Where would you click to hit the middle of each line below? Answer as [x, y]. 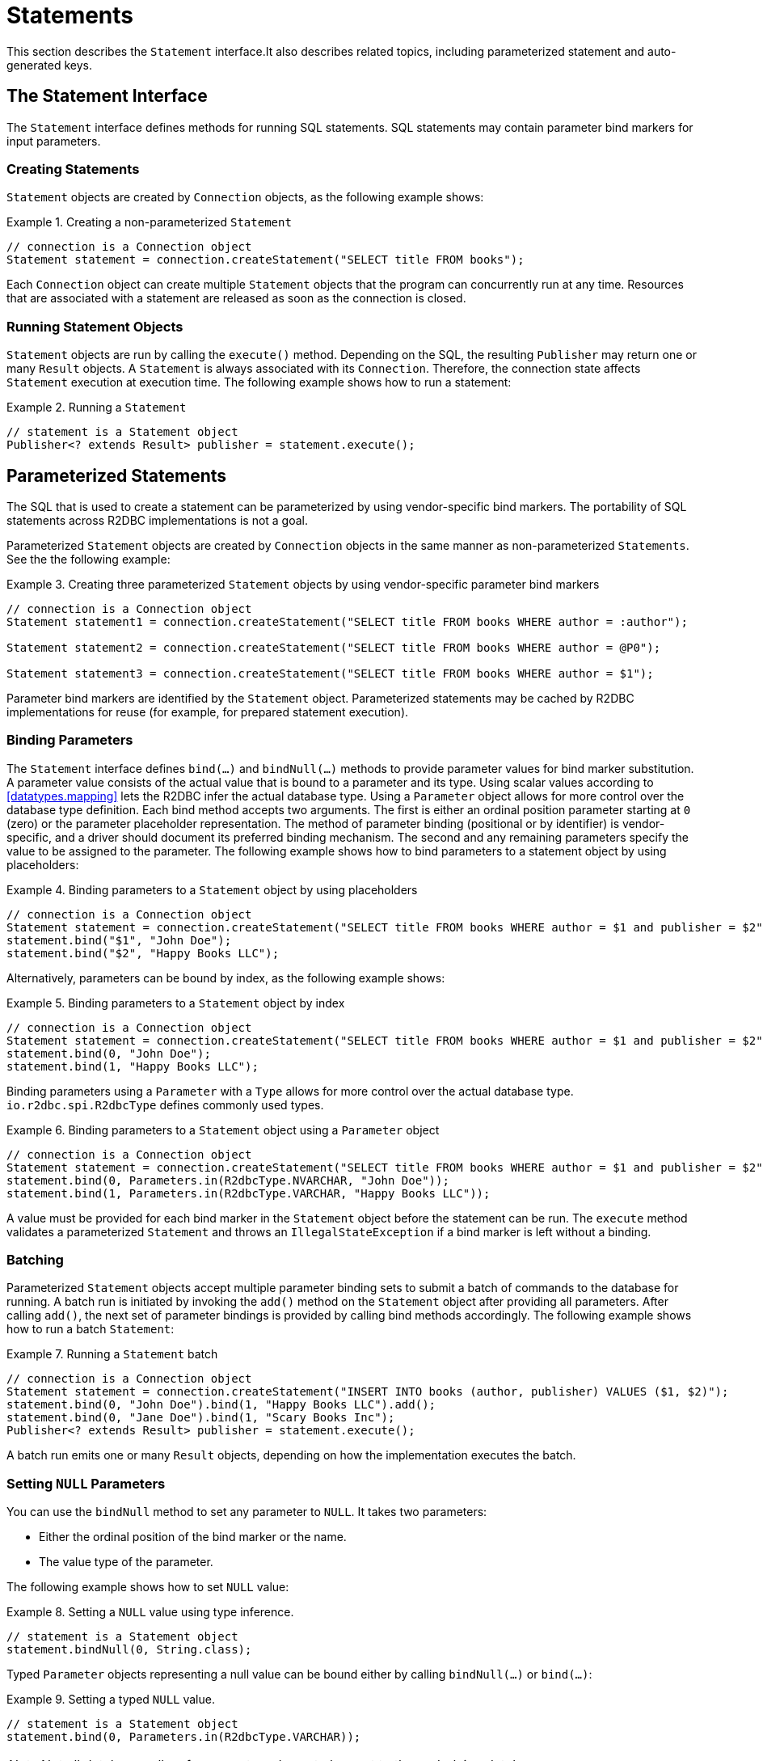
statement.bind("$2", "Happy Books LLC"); [143, 953]
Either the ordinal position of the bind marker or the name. [193, 1537]
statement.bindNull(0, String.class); [129, 1650]
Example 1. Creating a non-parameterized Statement [149, 222]
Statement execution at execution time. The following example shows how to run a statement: [259, 382]
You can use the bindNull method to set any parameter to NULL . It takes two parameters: [247, 1512]
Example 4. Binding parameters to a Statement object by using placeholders [212, 889]
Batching [35, 1260]
